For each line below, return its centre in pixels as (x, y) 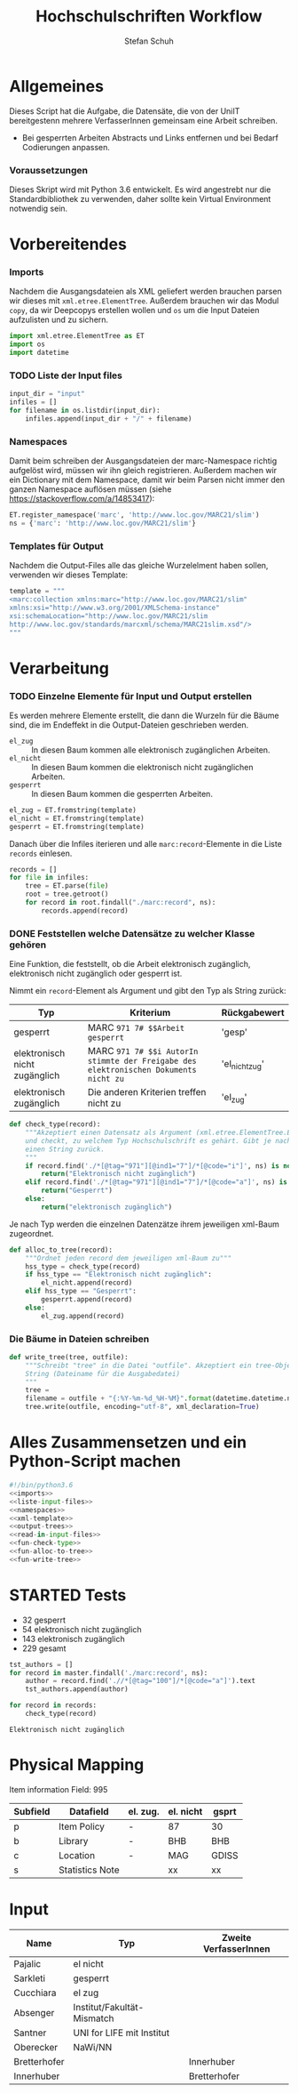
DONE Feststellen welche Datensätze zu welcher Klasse (132, 933)
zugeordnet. (31, 1233)
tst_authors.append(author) (77, 1689)
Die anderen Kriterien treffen (147, 1092)
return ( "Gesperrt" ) (77, 1191)
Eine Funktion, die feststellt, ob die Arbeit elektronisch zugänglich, (130, 964)
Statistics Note (89, 1870)
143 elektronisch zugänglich (74, 1639)
